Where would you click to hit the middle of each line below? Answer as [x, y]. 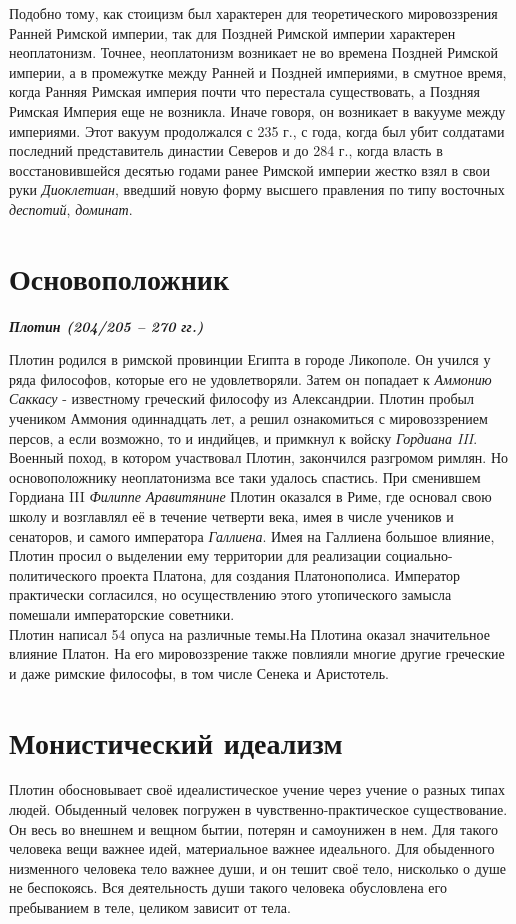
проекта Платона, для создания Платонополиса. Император [281, 574]
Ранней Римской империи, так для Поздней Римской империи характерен [232, 32]
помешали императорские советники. [122, 613]
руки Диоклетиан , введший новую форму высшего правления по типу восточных [257, 189]
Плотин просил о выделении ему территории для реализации [195, 555]
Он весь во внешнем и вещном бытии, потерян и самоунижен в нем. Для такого [253, 828]
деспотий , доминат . [71, 208]
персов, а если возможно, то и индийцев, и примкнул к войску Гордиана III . [243, 437]
